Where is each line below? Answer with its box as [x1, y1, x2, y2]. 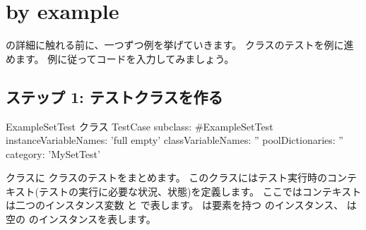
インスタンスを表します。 [38, 212, 156, 226]
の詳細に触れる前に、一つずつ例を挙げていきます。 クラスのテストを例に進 [6, 37, 354, 52]
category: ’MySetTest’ [6, 146, 100, 161]
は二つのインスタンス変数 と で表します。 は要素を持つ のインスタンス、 [6, 198, 344, 212]
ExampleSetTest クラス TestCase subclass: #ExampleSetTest [6, 119, 273, 133]
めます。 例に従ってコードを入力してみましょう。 [6, 51, 235, 66]
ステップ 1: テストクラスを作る [6, 85, 223, 107]
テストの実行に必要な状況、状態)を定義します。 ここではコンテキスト [39, 183, 362, 198]
